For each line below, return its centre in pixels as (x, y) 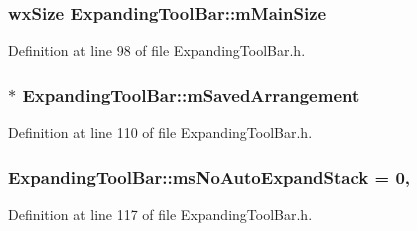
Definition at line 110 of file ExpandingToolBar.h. (160, 132)
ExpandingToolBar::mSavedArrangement (191, 94)
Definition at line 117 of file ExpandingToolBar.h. (160, 213)
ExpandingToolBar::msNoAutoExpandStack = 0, (209, 176)
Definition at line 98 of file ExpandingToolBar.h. (157, 50)
